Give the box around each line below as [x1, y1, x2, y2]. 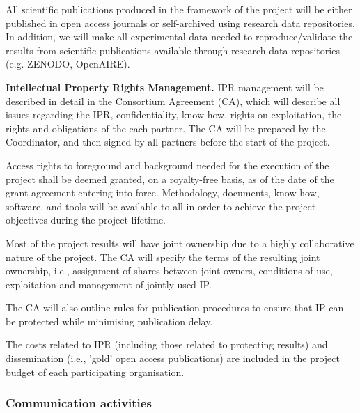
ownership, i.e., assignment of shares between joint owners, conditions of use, [6, 263, 333, 278]
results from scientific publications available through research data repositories [6, 42, 340, 57]
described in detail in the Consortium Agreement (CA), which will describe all [6, 93, 341, 108]
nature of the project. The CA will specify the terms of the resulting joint [6, 249, 320, 264]
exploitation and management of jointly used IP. [6, 276, 212, 291]
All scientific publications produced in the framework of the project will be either [6, 2, 352, 16]
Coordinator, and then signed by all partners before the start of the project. [6, 134, 330, 149]
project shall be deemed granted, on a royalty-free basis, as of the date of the [6, 171, 334, 186]
